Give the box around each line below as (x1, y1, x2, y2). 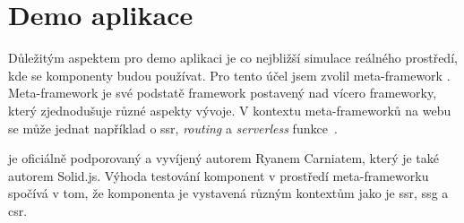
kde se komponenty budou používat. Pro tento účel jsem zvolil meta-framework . (8, 65, 451, 84)
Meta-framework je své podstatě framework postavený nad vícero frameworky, (8, 83, 437, 102)
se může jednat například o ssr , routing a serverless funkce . (8, 118, 338, 137)
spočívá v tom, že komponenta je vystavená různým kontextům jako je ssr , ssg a (8, 184, 449, 202)
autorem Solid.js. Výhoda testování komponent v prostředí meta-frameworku (8, 166, 429, 184)
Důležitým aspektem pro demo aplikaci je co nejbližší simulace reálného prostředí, (8, 48, 458, 67)
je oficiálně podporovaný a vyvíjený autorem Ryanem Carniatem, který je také (8, 149, 440, 167)
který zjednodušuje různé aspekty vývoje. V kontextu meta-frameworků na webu (8, 100, 451, 119)
